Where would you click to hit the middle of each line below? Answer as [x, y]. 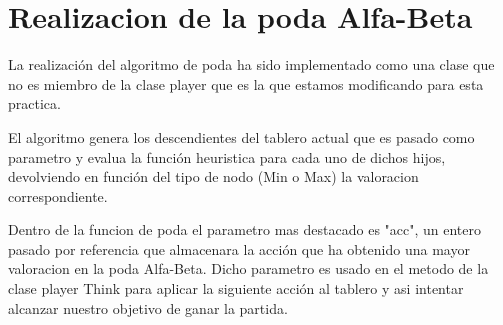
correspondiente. [58, 195]
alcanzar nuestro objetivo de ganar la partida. [148, 307]
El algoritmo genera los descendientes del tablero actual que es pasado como [241, 136]
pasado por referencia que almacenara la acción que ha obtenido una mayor [239, 248]
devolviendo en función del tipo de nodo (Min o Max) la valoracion [213, 176]
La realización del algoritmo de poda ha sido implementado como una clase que [251, 64]
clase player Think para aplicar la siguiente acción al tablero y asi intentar [236, 288]
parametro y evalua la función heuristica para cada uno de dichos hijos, [227, 156]
